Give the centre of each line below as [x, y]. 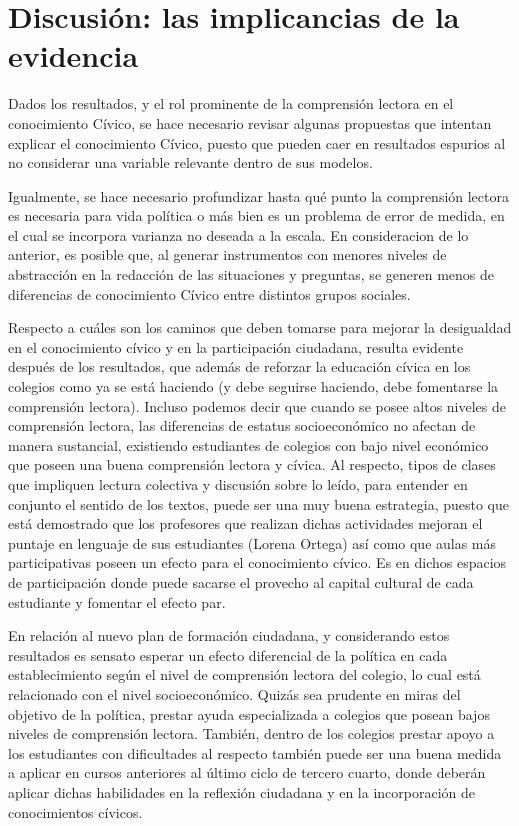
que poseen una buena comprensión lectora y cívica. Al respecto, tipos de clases [252, 464]
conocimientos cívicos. [75, 811]
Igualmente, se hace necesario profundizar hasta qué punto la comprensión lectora [258, 195]
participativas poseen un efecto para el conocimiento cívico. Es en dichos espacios [257, 562]
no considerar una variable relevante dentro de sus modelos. [190, 162]
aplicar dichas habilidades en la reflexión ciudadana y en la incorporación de [242, 791]
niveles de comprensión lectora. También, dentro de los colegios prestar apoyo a [251, 733]
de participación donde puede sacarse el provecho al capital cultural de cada [241, 581]
